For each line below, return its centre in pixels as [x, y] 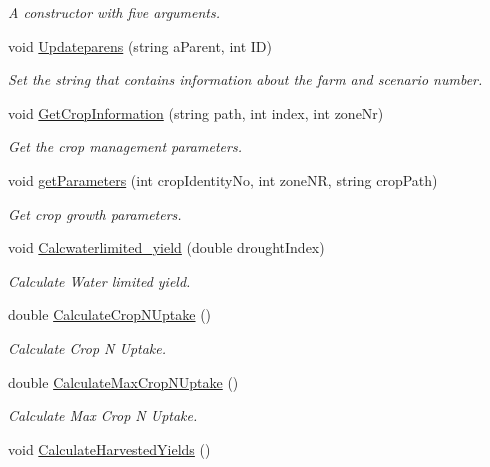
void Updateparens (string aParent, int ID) [140, 45]
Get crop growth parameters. [95, 213]
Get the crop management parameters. [125, 146]
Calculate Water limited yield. [99, 280]
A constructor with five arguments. [114, 12]
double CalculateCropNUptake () [110, 314]
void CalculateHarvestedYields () [109, 448]
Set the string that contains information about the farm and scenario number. [245, 79]
